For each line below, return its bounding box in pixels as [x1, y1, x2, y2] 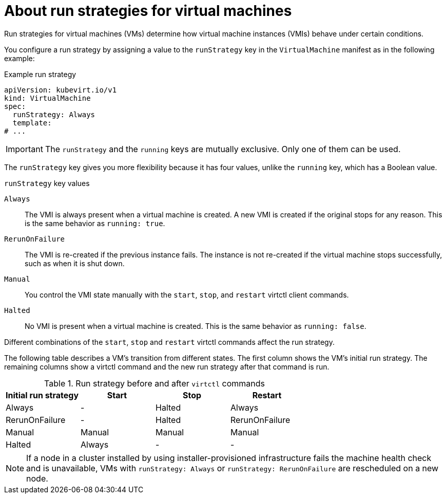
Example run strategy [4, 69, 76, 79]
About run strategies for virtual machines [4, 2, 292, 20]
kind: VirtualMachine [4, 94, 91, 102]
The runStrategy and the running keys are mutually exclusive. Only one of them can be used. [45, 143, 401, 154]
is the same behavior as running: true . [25, 218, 165, 228]
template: [12, 118, 52, 127]
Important [6, 143, 43, 154]
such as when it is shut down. [25, 259, 125, 268]
